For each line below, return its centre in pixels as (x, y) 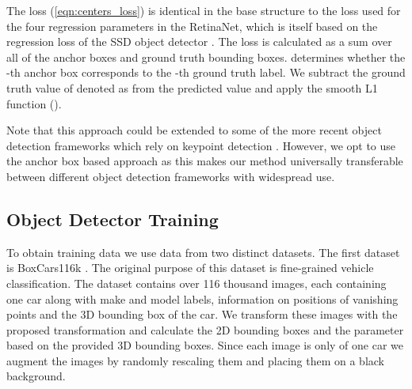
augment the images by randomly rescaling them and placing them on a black (195, 360)
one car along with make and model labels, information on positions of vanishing (202, 298)
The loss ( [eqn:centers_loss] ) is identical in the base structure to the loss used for (204, 10)
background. (36, 376)
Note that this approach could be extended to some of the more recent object (194, 130)
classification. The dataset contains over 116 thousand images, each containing (196, 283)
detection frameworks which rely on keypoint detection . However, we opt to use (201, 145)
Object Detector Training (113, 219)
